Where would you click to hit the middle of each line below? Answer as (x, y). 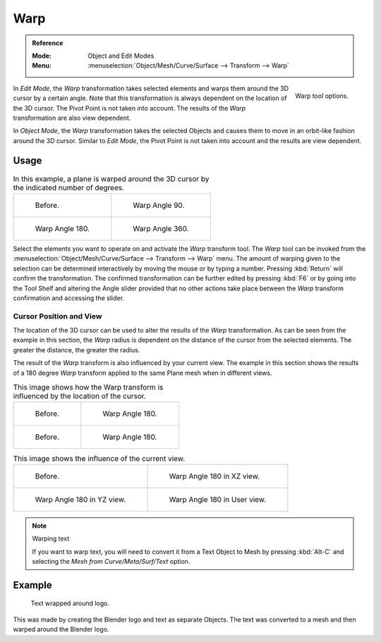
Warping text (51, 538)
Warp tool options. (322, 96)
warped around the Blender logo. (61, 629)
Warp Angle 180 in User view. (218, 499)
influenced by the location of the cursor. (79, 396)
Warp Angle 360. (161, 228)
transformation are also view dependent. (72, 118)
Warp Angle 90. (159, 205)
